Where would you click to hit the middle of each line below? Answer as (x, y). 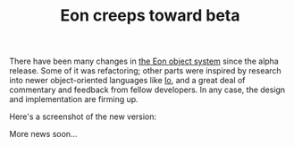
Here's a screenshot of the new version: (83, 116)
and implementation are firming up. (74, 99)
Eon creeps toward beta (150, 16)
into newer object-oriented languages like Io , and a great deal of (127, 81)
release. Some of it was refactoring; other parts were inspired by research (145, 71)
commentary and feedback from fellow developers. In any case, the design (147, 90)
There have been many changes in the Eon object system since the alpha (144, 61)
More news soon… (43, 134)
